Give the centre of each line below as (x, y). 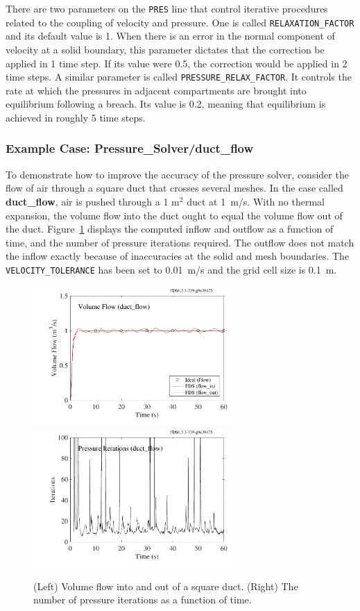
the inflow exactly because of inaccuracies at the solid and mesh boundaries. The (178, 256)
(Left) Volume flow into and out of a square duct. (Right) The (166, 586)
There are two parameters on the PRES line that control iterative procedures (167, 8)
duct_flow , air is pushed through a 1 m (93, 201)
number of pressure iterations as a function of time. (143, 600)
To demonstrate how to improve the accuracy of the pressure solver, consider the (177, 174)
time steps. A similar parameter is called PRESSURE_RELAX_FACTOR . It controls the (179, 77)
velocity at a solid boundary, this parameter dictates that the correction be (165, 49)
